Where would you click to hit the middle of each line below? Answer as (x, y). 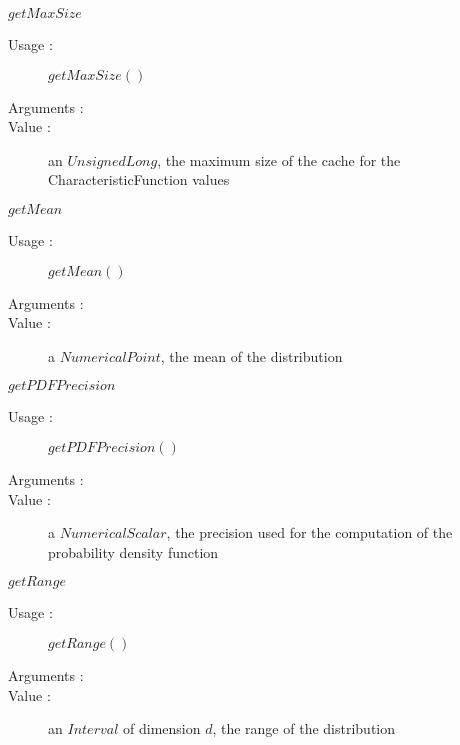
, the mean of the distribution (251, 355)
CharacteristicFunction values (139, 179)
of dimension (162, 728)
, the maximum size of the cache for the (279, 159)
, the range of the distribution (304, 728)
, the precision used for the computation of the (309, 532)
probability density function (133, 551)
